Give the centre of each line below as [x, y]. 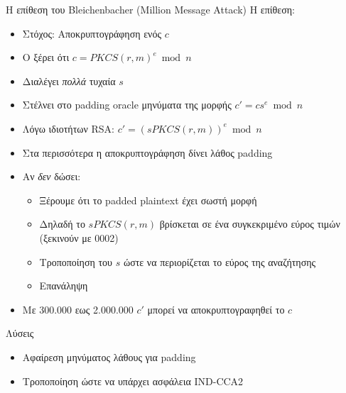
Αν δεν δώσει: [52, 176]
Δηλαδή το [62, 224]
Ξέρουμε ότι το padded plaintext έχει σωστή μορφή [148, 200]
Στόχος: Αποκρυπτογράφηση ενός [92, 33]
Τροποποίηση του [76, 261]
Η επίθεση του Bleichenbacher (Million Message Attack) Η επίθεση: [150, 9]
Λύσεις [20, 333]
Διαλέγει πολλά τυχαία [69, 81]
